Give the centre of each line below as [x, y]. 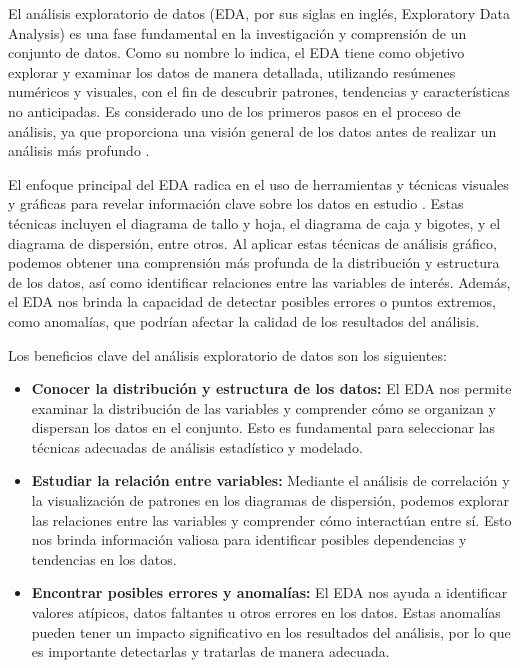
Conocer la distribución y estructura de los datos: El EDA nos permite [271, 388]
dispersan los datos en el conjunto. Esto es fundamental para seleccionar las [263, 427]
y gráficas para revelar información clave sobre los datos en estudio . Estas [236, 203]
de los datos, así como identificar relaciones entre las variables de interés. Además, [259, 281]
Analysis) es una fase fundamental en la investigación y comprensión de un [237, 32]
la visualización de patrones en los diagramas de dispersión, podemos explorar [270, 500]
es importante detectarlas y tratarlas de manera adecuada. [210, 651]
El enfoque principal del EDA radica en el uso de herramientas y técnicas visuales [258, 183]
